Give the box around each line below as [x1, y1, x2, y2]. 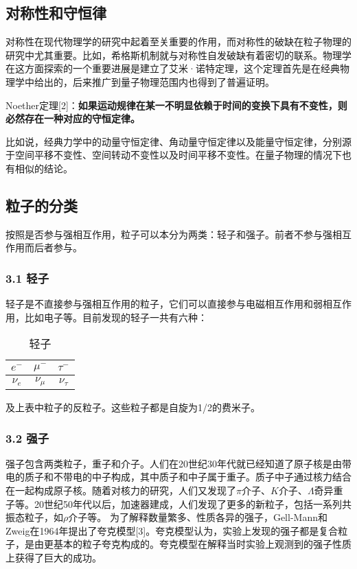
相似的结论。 [14, 161, 73, 175]
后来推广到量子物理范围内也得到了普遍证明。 [72, 74, 275, 89]
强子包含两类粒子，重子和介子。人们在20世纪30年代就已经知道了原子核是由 [5, 456, 342, 470]
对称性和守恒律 [5, 2, 106, 23]
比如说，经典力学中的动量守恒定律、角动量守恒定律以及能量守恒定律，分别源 [5, 134, 352, 148]
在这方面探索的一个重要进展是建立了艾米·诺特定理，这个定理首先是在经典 [5, 61, 340, 76]
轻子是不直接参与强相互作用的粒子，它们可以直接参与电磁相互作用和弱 [5, 297, 323, 311]
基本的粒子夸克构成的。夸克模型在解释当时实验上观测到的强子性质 [53, 537, 352, 551]
